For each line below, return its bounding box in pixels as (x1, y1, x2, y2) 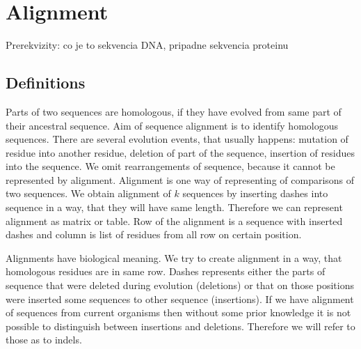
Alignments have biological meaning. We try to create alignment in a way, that (6, 250, 342, 265)
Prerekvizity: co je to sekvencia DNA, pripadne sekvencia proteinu (6, 38, 289, 52)
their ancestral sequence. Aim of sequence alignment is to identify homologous (6, 118, 338, 132)
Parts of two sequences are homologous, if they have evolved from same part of (6, 104, 342, 118)
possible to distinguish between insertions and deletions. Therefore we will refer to (6, 318, 355, 333)
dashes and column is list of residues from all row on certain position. (6, 227, 302, 242)
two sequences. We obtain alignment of (6, 186, 171, 201)
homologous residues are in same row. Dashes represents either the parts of (6, 264, 326, 279)
